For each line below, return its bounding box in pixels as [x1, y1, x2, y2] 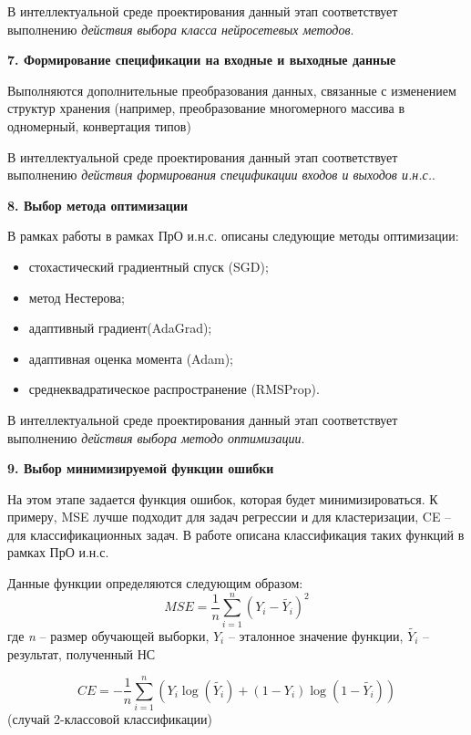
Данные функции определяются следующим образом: [7, 574, 303, 593]
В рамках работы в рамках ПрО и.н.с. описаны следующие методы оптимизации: [7, 226, 459, 245]
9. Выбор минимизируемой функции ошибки [7, 459, 274, 478]
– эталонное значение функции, [228, 626, 404, 645]
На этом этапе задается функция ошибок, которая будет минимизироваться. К [7, 489, 438, 508]
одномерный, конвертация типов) [7, 116, 191, 135]
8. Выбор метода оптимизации [7, 195, 189, 214]
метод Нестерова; [28, 287, 125, 306]
